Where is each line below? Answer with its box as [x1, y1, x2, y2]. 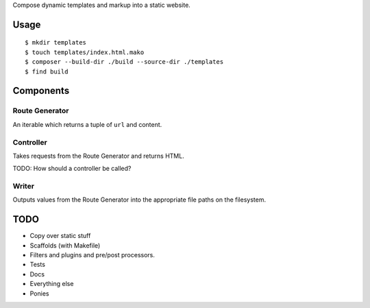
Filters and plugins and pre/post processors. [29, 251, 156, 259]
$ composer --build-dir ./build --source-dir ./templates [25, 58, 224, 66]
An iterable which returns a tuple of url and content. [12, 120, 162, 128]
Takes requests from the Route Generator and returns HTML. [12, 152, 184, 160]
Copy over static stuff [29, 232, 91, 240]
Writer [12, 182, 34, 191]
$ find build [25, 67, 69, 75]
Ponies [29, 289, 49, 298]
